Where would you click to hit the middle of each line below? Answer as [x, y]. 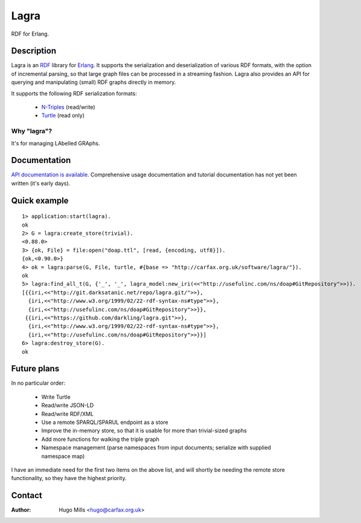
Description [34, 51]
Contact [27, 496]
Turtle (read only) [63, 115]
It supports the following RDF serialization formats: [74, 93]
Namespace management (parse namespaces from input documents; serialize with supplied [156, 448]
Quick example [40, 200]
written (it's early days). [41, 183]
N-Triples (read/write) [69, 107]
